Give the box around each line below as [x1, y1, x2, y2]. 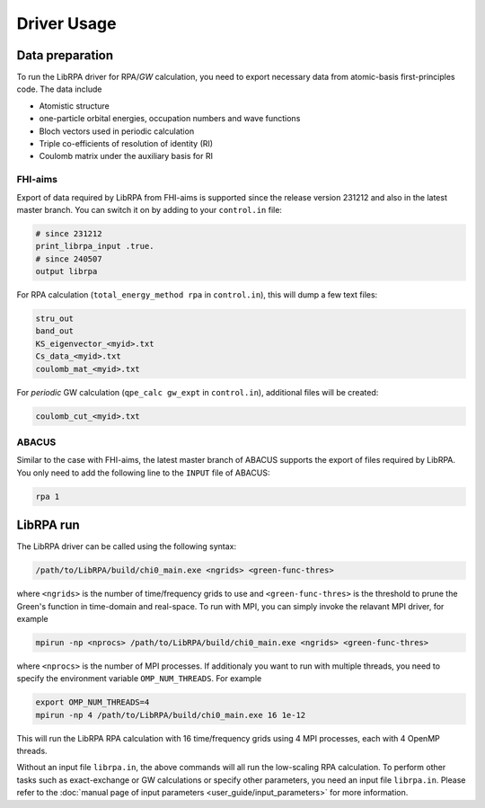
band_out [35, 326, 75, 336]
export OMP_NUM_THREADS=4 [35, 697, 150, 707]
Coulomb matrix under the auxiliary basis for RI [39, 151, 213, 162]
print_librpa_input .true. [35, 241, 154, 252]
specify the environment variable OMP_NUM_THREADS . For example [16, 673, 262, 684]
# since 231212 [35, 228, 102, 238]
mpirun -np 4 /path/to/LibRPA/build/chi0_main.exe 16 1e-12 [35, 710, 306, 720]
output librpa [35, 266, 98, 277]
